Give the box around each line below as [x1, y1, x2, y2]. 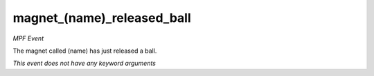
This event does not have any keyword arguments [12, 59, 156, 68]
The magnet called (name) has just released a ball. [12, 47, 157, 55]
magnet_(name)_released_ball [12, 10, 191, 25]
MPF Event [12, 34, 44, 42]
